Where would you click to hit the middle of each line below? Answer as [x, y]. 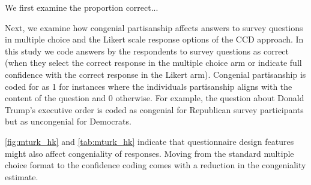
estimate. [22, 176]
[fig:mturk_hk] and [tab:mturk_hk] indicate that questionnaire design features [149, 141]
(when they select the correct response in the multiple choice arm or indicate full [153, 63]
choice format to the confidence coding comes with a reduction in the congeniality [155, 165]
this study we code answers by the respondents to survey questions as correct [147, 51]
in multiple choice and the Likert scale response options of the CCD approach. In [154, 39]
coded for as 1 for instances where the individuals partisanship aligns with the [149, 86]
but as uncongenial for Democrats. [68, 121]
